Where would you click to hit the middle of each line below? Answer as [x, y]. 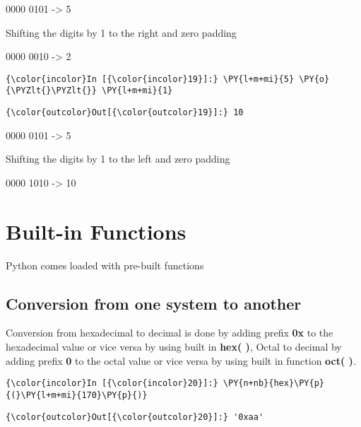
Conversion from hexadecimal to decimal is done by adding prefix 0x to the [170, 333]
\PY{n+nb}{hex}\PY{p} [274, 384]
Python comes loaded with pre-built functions [105, 265]
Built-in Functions [96, 231]
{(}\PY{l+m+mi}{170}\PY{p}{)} [77, 395]
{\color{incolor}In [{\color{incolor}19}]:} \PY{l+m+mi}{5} [150, 79]
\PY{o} [314, 79]
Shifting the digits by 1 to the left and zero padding [118, 159]
